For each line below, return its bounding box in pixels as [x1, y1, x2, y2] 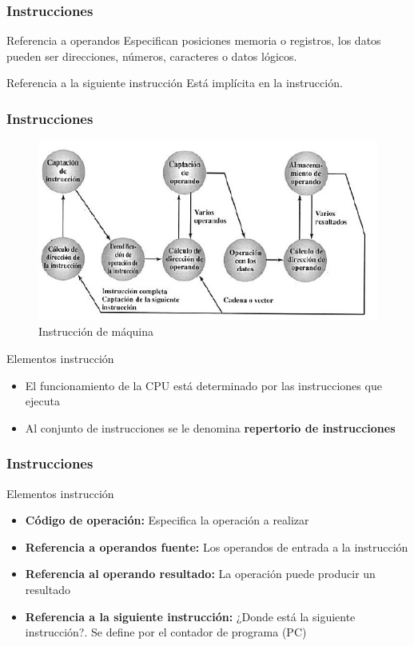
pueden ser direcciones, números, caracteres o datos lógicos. [6, 47, 297, 64]
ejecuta [25, 393, 60, 409]
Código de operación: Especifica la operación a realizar [25, 512, 309, 528]
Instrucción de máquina [38, 323, 154, 340]
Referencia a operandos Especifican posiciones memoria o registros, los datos [6, 32, 381, 49]
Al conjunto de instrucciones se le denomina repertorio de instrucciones [25, 419, 396, 436]
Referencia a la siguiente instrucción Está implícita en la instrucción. [6, 74, 343, 91]
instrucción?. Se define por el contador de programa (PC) [25, 624, 307, 640]
